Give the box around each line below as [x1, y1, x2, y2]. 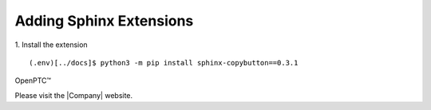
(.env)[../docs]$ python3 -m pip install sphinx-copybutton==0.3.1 [29, 58, 299, 67]
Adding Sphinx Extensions [14, 12, 194, 29]
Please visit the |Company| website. [14, 90, 133, 100]
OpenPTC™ [14, 76, 52, 85]
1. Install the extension [14, 40, 88, 49]
